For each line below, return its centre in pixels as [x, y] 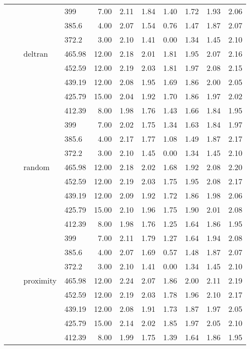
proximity [40, 280]
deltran [36, 54]
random [37, 167]
